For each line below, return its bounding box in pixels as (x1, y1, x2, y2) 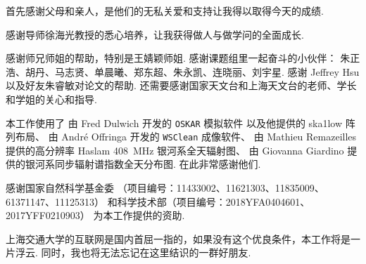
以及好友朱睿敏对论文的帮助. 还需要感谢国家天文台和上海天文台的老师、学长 (6, 78, 357, 93)
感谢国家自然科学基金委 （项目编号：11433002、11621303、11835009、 (6, 180, 324, 195)
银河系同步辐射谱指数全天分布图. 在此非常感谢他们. (25, 157, 261, 171)
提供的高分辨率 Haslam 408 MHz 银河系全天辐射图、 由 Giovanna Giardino (6, 143, 344, 157)
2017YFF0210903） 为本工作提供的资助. (6, 208, 185, 223)
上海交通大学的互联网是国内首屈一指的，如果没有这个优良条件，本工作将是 (6, 231, 351, 246)
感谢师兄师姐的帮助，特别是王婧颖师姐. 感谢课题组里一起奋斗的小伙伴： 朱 (6, 51, 351, 65)
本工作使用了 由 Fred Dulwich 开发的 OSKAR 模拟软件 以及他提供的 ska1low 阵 (6, 115, 355, 130)
